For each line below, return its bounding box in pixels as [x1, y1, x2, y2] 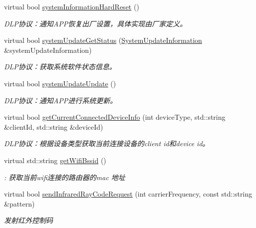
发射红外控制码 [4, 215, 53, 226]
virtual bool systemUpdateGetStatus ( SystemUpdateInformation [4, 35, 202, 45]
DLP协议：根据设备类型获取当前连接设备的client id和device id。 [4, 138, 210, 149]
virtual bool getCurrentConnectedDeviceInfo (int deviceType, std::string [4, 112, 226, 122]
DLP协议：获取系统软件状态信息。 [4, 61, 116, 72]
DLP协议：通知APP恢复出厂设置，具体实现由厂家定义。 [4, 18, 187, 28]
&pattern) [4, 198, 35, 209]
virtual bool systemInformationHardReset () [4, 1, 139, 11]
